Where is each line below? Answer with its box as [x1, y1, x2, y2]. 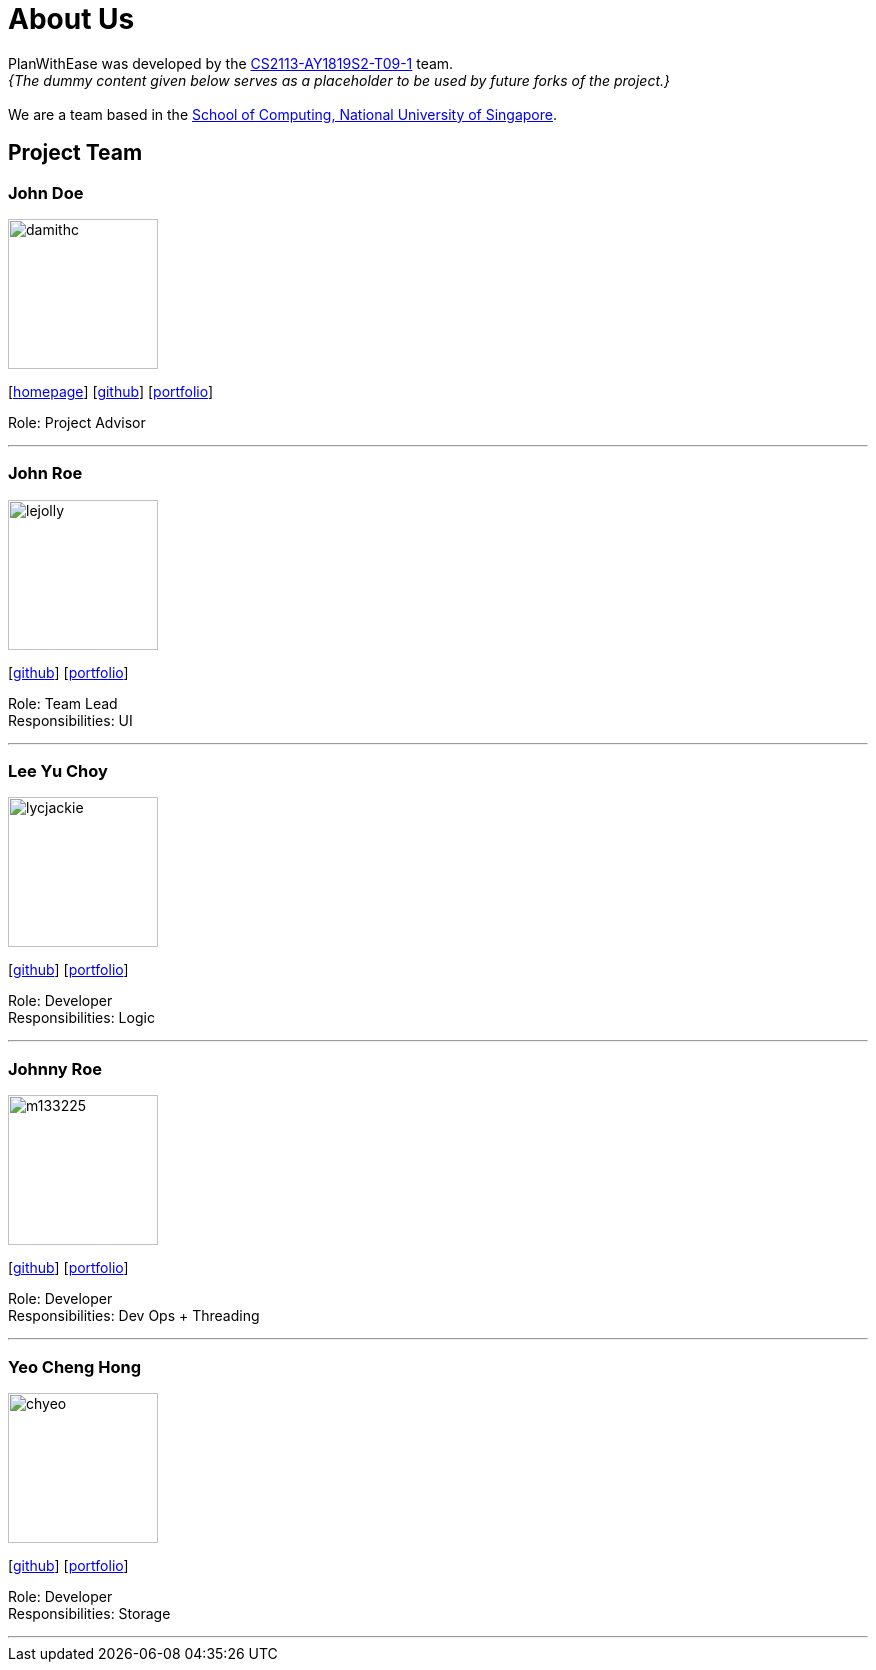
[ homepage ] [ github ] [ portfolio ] [8, 382, 214, 400]
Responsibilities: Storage [8, 1604, 171, 1622]
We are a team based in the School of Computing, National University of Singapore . [8, 105, 558, 123]
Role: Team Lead [8, 694, 118, 712]
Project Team [8, 140, 143, 166]
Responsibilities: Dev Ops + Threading [8, 1307, 260, 1325]
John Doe [8, 182, 84, 203]
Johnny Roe [8, 1058, 102, 1079]
